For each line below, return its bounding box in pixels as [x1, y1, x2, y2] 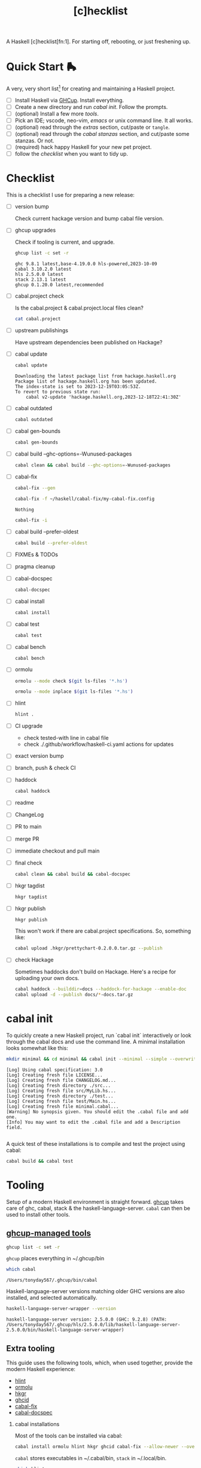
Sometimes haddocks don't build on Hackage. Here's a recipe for [14, 968, 176, 975]
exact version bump [14, 753, 64, 760]
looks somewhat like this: [6, 1045, 69, 1052]
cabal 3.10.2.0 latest [14, 266, 72, 272]
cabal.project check [14, 292, 64, 300]
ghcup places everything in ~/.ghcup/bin [6, 1255, 105, 1262]
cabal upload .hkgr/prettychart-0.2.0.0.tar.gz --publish [14, 945, 163, 951]
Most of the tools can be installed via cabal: [14, 1432, 123, 1439]
